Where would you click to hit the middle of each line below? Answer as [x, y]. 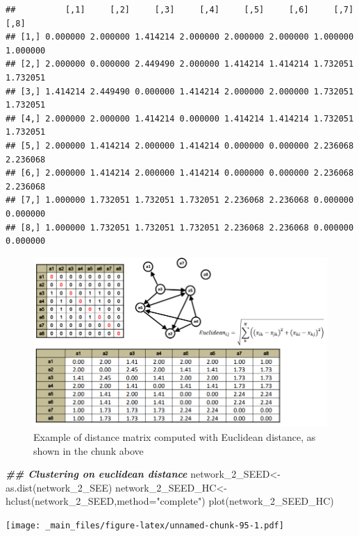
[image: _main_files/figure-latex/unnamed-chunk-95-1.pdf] [145, 526]
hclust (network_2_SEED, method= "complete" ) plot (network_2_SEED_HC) [170, 501]
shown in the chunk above [89, 450]
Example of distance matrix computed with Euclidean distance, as [175, 437]
